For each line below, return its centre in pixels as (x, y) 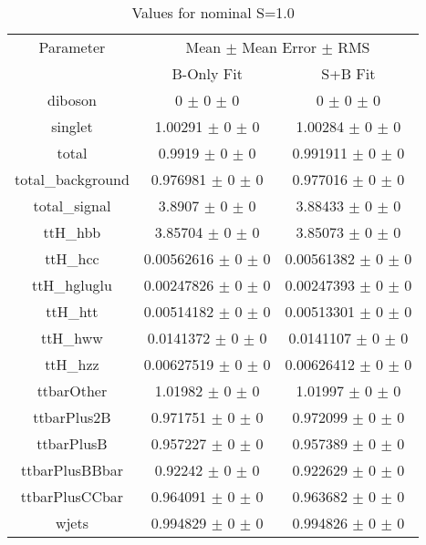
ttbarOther (72, 391)
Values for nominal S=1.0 (213, 12)
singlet (72, 126)
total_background (72, 179)
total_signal (72, 206)
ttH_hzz (72, 364)
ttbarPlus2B (72, 417)
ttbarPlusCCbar (72, 496)
